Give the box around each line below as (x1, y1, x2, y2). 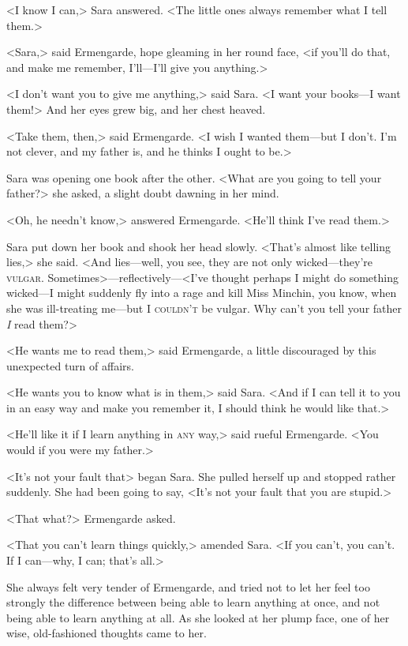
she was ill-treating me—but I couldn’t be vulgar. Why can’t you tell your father (6, 299, 402, 316)
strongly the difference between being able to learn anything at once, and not (6, 594, 380, 610)
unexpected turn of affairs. (6, 357, 134, 374)
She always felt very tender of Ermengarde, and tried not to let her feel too (6, 578, 370, 595)
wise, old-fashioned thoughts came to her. (6, 625, 207, 641)
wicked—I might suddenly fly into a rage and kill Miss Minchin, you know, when (6, 284, 397, 301)
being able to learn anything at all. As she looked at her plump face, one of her (6, 609, 390, 625)
